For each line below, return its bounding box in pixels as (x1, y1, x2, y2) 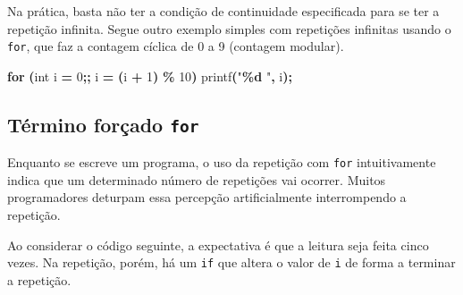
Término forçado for (7, 110, 199, 138)
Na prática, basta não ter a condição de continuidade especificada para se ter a (7, 2, 440, 20)
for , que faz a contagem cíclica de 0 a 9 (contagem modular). (7, 37, 344, 55)
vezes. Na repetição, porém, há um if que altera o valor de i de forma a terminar (7, 253, 456, 272)
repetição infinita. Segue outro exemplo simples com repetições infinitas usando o (7, 19, 451, 38)
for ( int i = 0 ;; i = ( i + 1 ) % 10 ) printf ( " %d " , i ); (7, 66, 292, 85)
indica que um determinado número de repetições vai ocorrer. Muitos (7, 170, 386, 189)
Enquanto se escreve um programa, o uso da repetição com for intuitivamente (7, 153, 436, 172)
